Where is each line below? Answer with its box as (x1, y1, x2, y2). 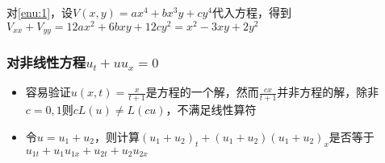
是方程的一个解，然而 (145, 84, 259, 100)
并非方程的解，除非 (277, 84, 379, 100)
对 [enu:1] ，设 (6, 4, 73, 20)
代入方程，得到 (212, 4, 292, 20)
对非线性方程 (6, 52, 86, 72)
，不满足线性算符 (165, 101, 257, 118)
